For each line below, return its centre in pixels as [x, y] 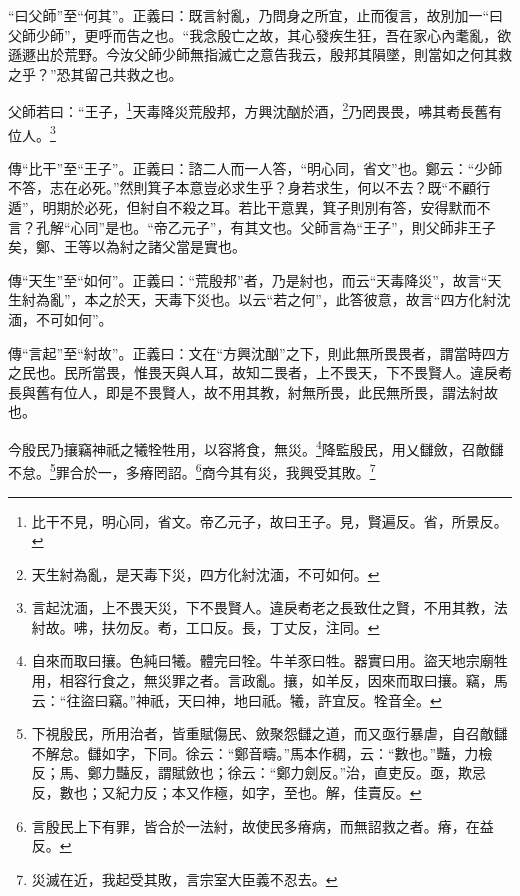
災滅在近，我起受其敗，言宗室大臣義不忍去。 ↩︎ [184, 878]
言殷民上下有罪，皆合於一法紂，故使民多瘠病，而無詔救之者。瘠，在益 [262, 825]
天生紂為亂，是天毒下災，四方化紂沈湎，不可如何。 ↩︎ [205, 573]
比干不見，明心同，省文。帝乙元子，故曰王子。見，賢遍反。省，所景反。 [269, 520]
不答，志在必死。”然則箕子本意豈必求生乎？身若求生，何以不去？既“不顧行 [249, 187]
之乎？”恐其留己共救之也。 [95, 73]
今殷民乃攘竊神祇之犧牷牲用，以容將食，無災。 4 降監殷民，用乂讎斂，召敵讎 [256, 447]
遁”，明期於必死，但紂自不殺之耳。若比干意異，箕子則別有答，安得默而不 [249, 207]
